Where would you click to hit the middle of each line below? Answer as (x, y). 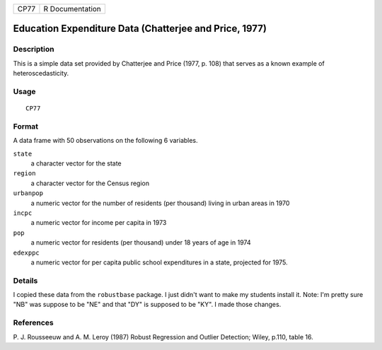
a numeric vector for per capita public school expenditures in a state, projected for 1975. (159, 262)
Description (34, 49)
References (33, 323)
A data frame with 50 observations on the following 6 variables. (105, 141)
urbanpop (28, 193)
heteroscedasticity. (41, 74)
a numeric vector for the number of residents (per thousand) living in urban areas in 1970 (160, 203)
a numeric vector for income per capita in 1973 (99, 223)
